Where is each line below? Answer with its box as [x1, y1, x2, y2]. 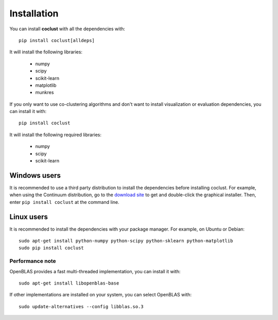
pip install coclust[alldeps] [19, 37, 95, 43]
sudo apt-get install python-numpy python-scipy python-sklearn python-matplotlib [19, 238, 233, 243]
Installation [9, 8, 59, 19]
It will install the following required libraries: [9, 131, 102, 138]
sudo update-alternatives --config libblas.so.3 [19, 304, 144, 309]
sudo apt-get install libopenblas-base [19, 280, 119, 286]
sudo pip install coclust [19, 245, 84, 251]
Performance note [9, 257, 56, 265]
